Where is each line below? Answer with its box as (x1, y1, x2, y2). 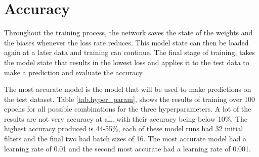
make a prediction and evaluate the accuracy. (4, 67, 144, 77)
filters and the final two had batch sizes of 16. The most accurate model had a (4, 133, 247, 144)
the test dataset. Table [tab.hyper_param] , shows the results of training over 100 (4, 93, 255, 104)
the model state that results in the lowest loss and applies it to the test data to (4, 57, 249, 67)
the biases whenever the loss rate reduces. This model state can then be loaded (4, 37, 249, 47)
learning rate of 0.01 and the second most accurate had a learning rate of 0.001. (4, 143, 251, 153)
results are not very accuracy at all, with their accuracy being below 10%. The (4, 113, 248, 124)
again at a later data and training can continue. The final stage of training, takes (4, 47, 255, 58)
